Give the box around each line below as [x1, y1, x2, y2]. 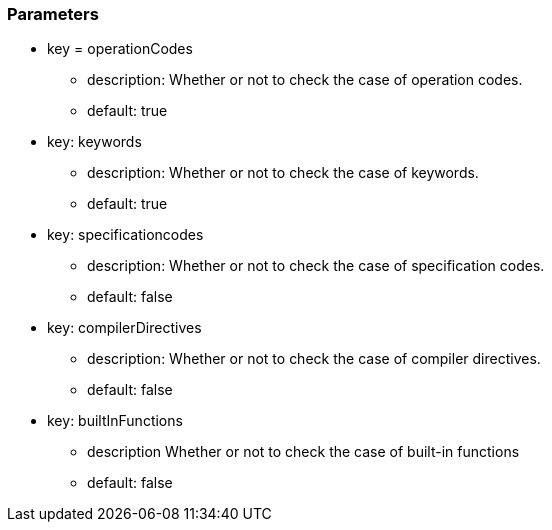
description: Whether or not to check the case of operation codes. [87, 71, 523, 89]
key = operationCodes [47, 40, 193, 58]
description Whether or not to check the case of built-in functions [87, 443, 520, 461]
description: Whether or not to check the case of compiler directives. [87, 350, 541, 368]
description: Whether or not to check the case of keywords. [87, 164, 479, 182]
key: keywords [47, 133, 142, 151]
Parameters [7, 4, 99, 24]
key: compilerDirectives [47, 319, 202, 337]
